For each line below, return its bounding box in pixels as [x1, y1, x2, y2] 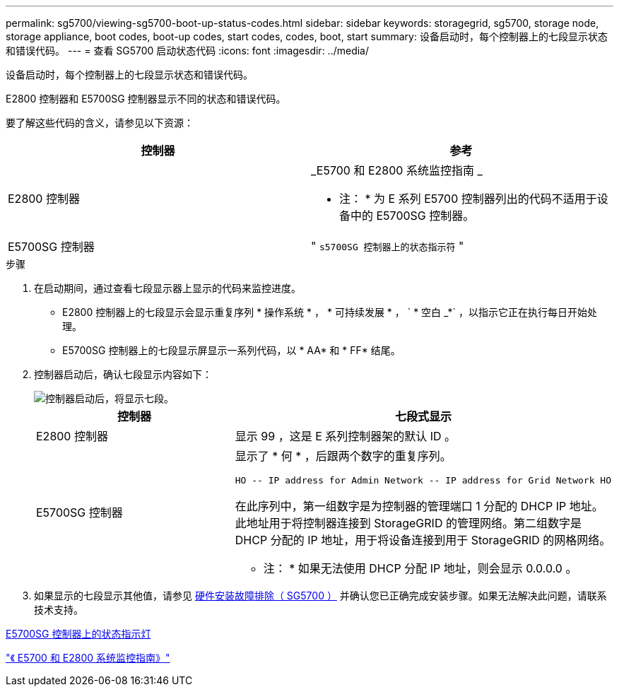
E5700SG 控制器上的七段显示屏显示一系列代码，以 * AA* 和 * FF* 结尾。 [62, 344, 401, 356]
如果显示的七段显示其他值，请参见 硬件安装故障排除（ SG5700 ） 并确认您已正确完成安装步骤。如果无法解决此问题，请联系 [34, 590, 607, 602]
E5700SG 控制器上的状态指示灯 [6, 628, 151, 640]
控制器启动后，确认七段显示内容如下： [34, 368, 212, 380]
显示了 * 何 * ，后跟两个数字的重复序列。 [235, 449, 452, 463]
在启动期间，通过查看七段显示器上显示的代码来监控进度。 [34, 282, 301, 294]
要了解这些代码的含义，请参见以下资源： [6, 117, 194, 129]
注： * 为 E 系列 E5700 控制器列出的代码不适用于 [339, 192, 597, 206]
